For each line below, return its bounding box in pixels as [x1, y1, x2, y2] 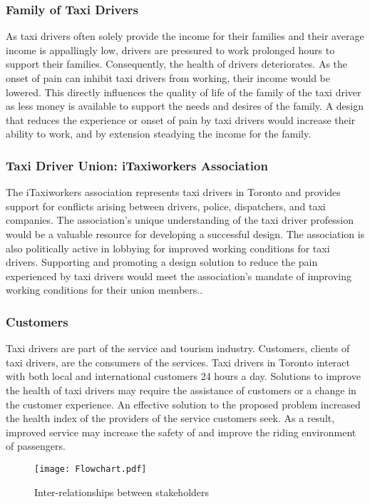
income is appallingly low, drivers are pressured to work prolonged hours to [6, 42, 335, 57]
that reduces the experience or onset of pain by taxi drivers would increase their [6, 112, 356, 127]
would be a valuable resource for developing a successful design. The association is [6, 226, 365, 241]
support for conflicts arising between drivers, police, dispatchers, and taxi [6, 198, 326, 213]
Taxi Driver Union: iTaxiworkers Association [6, 156, 268, 174]
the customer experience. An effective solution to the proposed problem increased [6, 396, 361, 411]
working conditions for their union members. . [6, 282, 203, 297]
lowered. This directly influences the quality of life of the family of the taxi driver [6, 84, 361, 99]
